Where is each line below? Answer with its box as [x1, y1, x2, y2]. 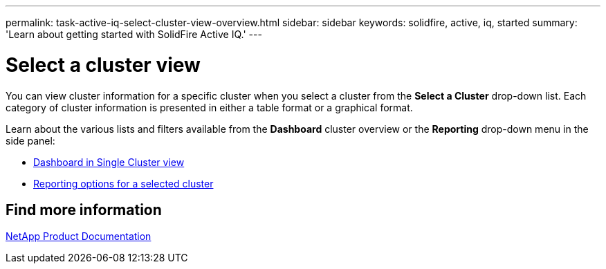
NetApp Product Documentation [6, 230, 151, 243]
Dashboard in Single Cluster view [33, 156, 185, 168]
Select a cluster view [6, 53, 201, 77]
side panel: [6, 134, 55, 147]
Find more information [6, 201, 162, 219]
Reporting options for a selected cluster [33, 177, 214, 189]
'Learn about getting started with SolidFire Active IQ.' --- [6, 28, 262, 40]
